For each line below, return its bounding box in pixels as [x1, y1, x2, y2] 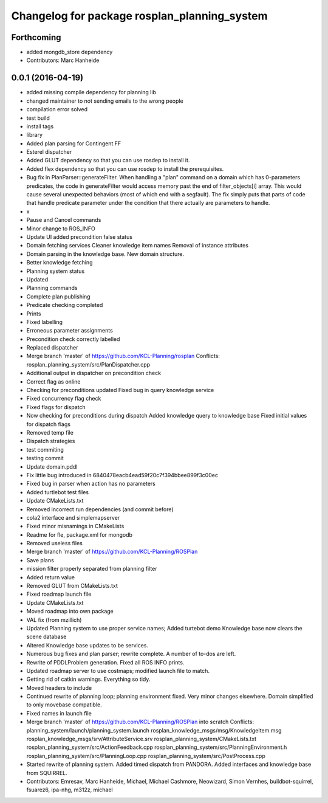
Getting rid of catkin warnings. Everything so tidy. [26, 675, 151, 683]
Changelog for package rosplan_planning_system [11, 9, 268, 22]
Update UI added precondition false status [26, 233, 133, 240]
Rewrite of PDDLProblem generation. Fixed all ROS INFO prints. [26, 658, 185, 666]
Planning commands [26, 284, 78, 292]
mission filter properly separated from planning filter [26, 565, 157, 573]
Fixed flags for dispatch [26, 403, 86, 410]
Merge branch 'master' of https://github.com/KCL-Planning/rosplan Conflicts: [26, 353, 220, 360]
